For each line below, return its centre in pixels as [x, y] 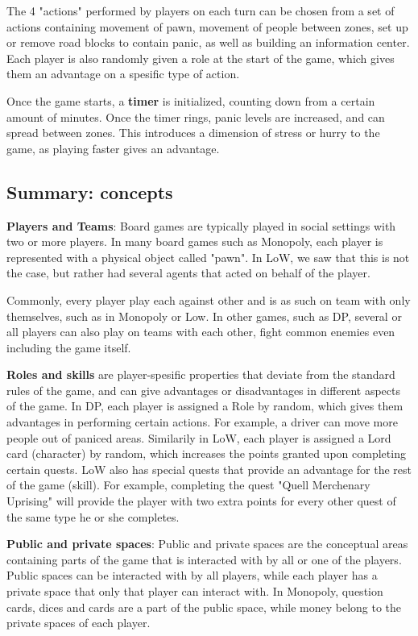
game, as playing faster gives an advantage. [113, 148]
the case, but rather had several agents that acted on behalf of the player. [188, 273]
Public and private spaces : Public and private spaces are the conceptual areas [207, 544]
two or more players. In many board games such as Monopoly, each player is [195, 241]
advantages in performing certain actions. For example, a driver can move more [202, 422]
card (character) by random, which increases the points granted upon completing [206, 453]
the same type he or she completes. [93, 516]
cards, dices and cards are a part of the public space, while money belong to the [204, 607]
